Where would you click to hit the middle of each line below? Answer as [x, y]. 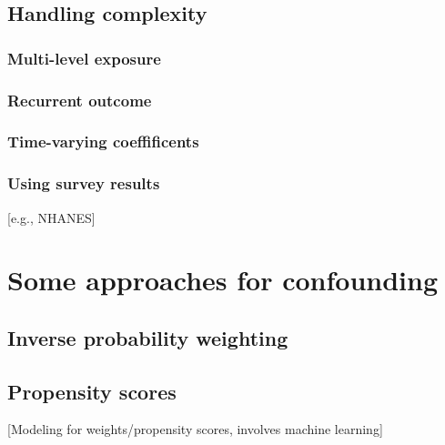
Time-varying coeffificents [103, 142]
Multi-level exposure [84, 58]
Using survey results [84, 183]
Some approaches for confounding [223, 280]
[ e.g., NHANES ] [51, 217]
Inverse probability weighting [148, 337]
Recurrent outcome [80, 100]
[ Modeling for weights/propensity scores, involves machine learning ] [195, 429]
